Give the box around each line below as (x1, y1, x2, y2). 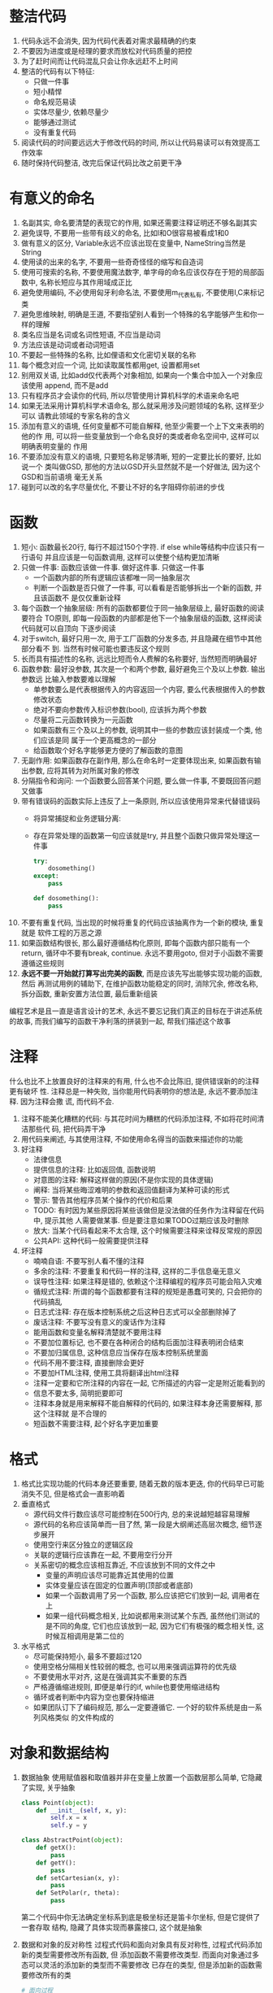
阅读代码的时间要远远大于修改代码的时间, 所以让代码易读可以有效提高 (20, 137, 253, 147)
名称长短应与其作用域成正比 (39, 277, 132, 287)
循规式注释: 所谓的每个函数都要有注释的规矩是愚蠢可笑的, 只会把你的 (32, 1286, 262, 1296)
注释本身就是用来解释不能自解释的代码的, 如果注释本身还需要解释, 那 (32, 1398, 262, 1408)
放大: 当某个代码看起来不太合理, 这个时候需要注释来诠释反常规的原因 (32, 1225, 262, 1235)
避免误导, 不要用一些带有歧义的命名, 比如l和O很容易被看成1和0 (20, 228, 230, 237)
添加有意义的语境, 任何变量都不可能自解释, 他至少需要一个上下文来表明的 (20, 420, 265, 431)
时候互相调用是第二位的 (45, 1631, 124, 1641)
